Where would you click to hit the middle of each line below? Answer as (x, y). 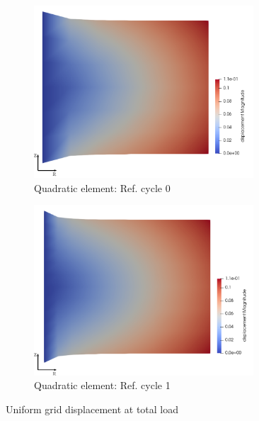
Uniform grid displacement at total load (92, 409)
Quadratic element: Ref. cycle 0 (102, 187)
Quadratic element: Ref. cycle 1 (102, 385)
